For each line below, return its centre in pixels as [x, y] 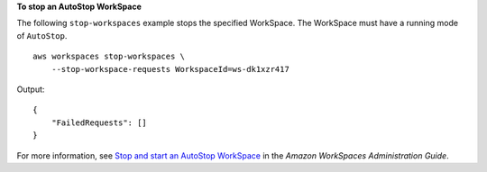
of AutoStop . [42, 35]
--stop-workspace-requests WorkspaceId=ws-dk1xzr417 [170, 69]
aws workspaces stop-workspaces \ [109, 57]
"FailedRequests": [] [99, 122]
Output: [31, 89]
